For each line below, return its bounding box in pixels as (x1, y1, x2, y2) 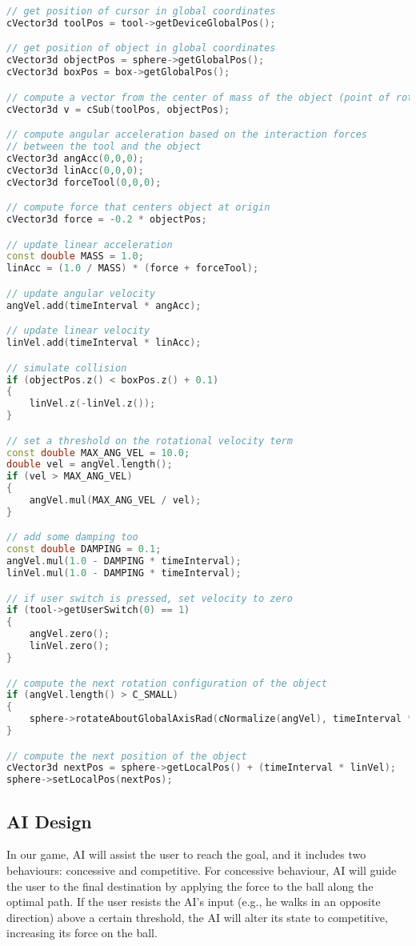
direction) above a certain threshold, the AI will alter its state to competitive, (6, 908, 388, 925)
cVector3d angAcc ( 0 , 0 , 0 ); (6, 152, 144, 164)
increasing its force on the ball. (6, 924, 158, 941)
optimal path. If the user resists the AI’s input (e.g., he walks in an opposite (6, 893, 381, 910)
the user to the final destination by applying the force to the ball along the (6, 877, 374, 894)
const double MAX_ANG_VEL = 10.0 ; (6, 447, 190, 459)
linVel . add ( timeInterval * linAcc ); (6, 337, 202, 349)
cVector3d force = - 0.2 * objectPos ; (6, 214, 207, 225)
